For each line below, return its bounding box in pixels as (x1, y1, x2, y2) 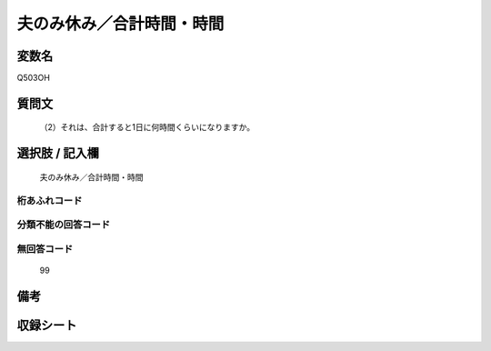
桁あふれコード (16, 194, 83, 206)
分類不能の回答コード (16, 218, 111, 231)
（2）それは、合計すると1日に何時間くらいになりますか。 (39, 122, 255, 133)
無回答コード (16, 242, 74, 255)
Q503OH (16, 73, 50, 84)
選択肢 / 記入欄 (16, 145, 100, 161)
